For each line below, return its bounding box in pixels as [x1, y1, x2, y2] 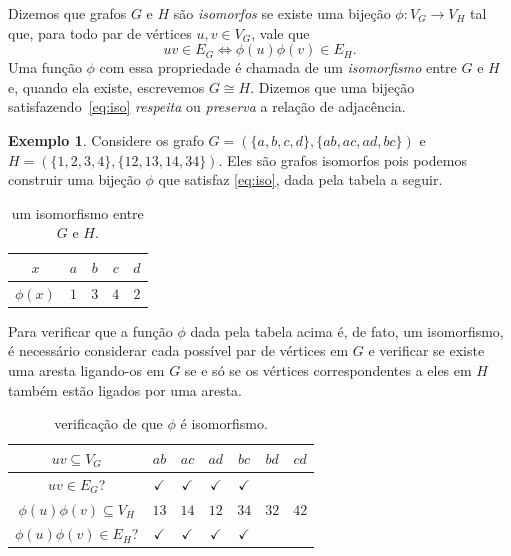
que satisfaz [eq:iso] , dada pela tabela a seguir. [158, 169, 443, 190]
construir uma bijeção [8, 169, 141, 190]
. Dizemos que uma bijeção [250, 76, 415, 97]
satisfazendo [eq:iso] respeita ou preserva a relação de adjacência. [8, 96, 406, 117]
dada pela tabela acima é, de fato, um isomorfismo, [190, 320, 504, 341]
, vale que [251, 22, 310, 43]
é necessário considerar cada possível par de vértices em [8, 340, 349, 361]
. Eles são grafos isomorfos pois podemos [218, 149, 467, 170]
